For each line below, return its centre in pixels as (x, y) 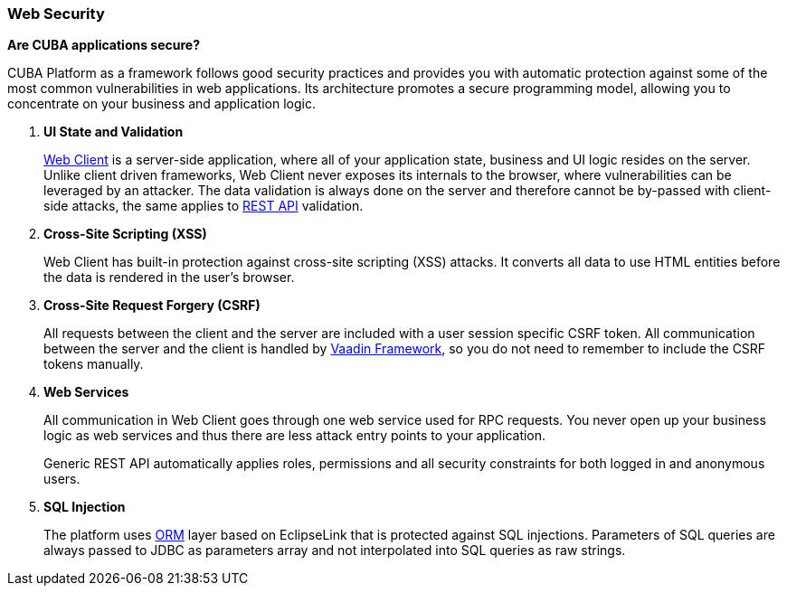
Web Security (56, 14)
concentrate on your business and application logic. (162, 104)
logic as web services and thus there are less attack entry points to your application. (295, 436)
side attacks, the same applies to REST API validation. (204, 206)
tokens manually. (94, 364)
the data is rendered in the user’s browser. (169, 278)
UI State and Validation (114, 132)
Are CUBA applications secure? (104, 45)
